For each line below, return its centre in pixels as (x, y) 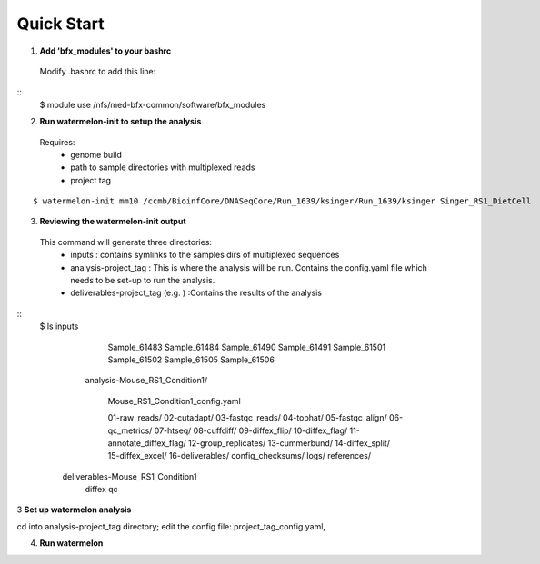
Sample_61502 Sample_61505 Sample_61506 (191, 360)
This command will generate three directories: (126, 242)
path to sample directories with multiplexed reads (163, 167)
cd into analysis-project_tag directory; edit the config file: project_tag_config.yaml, (171, 526)
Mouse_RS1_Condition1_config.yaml (174, 401)
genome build (96, 154)
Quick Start (60, 24)
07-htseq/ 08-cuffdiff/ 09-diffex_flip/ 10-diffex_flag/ (251, 430)
